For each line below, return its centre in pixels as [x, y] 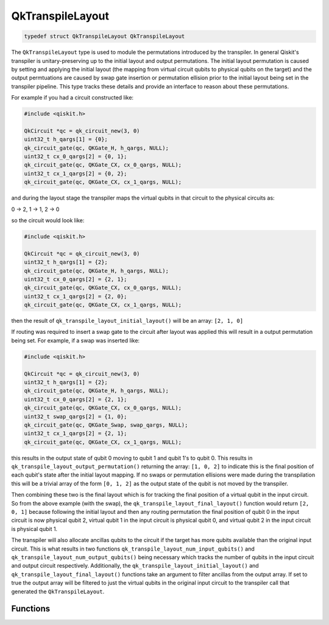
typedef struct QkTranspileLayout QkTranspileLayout [104, 36]
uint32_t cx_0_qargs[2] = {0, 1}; [76, 157]
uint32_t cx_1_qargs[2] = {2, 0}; [76, 296]
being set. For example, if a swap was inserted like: [76, 340]
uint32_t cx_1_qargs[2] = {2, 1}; [76, 434]
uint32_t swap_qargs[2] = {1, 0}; [76, 416]
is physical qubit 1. [34, 529]
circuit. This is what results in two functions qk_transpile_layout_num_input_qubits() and [133, 549]
